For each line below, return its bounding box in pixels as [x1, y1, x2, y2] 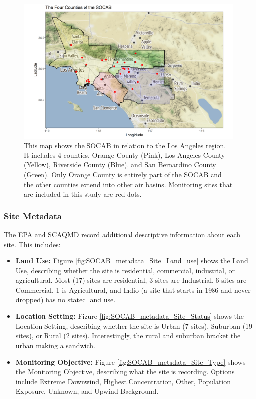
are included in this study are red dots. [24, 189, 142, 199]
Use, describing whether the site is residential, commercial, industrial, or [15, 265, 235, 275]
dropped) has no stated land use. [15, 294, 116, 304]
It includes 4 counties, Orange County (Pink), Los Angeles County [24, 150, 225, 160]
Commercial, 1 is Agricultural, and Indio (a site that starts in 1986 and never [15, 284, 251, 295]
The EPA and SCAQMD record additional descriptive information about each [4, 229, 241, 239]
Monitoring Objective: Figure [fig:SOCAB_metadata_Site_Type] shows [15, 356, 246, 367]
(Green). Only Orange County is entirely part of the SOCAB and [24, 169, 222, 179]
